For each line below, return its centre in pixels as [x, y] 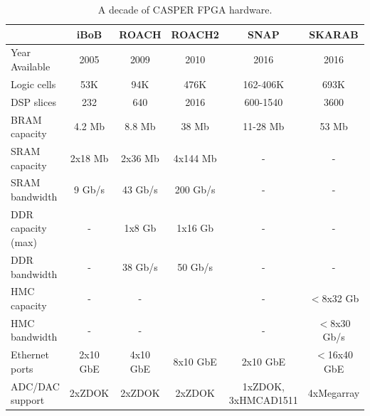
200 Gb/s [195, 190]
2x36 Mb [140, 158]
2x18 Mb [89, 158]
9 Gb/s [90, 190]
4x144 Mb [195, 158]
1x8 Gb [140, 228]
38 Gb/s [140, 266]
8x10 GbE [195, 362]
